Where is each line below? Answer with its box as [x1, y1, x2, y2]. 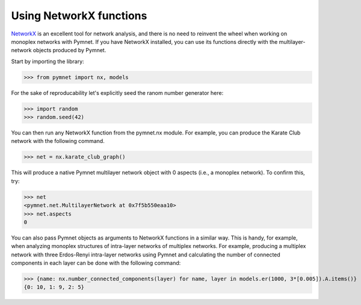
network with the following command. [11, 137, 105, 145]
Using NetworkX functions [11, 9, 147, 22]
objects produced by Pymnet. [32, 47, 106, 54]
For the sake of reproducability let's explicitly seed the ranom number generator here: [11, 89, 224, 96]
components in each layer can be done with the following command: [11, 259, 181, 267]
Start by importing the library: [11, 58, 84, 65]
